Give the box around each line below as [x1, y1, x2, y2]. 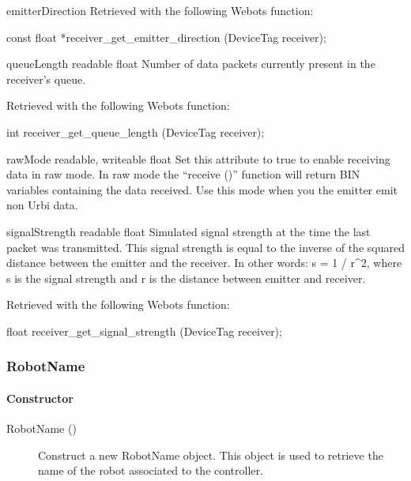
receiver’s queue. [6, 70, 86, 87]
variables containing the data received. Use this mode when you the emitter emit [6, 181, 398, 197]
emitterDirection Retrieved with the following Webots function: [6, 2, 314, 18]
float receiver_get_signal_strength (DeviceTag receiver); [6, 322, 282, 339]
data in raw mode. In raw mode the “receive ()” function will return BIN [6, 166, 360, 182]
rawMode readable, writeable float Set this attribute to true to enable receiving [6, 150, 390, 167]
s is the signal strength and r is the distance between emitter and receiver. [6, 269, 366, 286]
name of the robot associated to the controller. [38, 462, 263, 479]
